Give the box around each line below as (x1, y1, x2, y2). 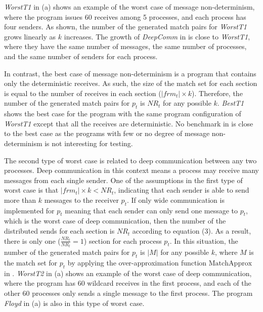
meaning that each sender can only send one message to (65, 205, 238, 215)
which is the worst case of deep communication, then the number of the (4, 215, 226, 226)
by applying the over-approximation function (67, 257, 207, 268)
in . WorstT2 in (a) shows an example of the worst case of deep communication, (4, 268, 252, 278)
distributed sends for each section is (4, 226, 115, 236)
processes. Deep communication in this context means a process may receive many (4, 165, 259, 175)
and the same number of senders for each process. (4, 51, 158, 61)
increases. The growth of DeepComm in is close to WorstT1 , (64, 31, 250, 41)
